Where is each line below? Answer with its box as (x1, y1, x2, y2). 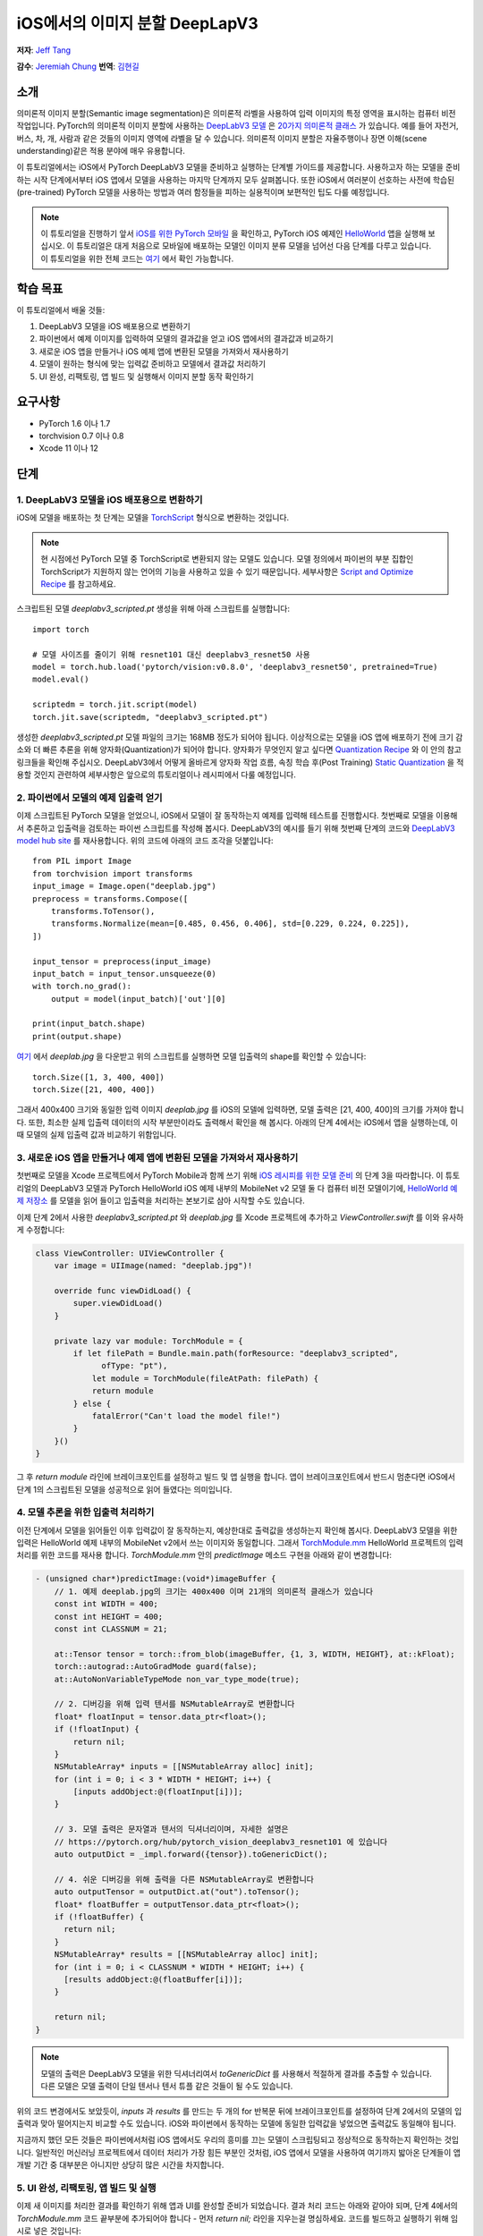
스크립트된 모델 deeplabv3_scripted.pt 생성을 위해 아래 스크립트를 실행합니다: (16, 604, 291, 614)
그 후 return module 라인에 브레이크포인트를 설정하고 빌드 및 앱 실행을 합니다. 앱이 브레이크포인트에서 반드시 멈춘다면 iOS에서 (16, 1471, 456, 1482)
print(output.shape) (32, 1031, 123, 1041)
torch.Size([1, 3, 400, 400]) (32, 1071, 165, 1082)
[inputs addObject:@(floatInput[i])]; (72, 1787, 243, 1797)
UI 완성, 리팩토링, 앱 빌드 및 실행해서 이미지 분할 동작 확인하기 (38, 371, 254, 382)
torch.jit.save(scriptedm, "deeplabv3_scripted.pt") (32, 712, 268, 722)
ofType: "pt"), (101, 1360, 168, 1371)
